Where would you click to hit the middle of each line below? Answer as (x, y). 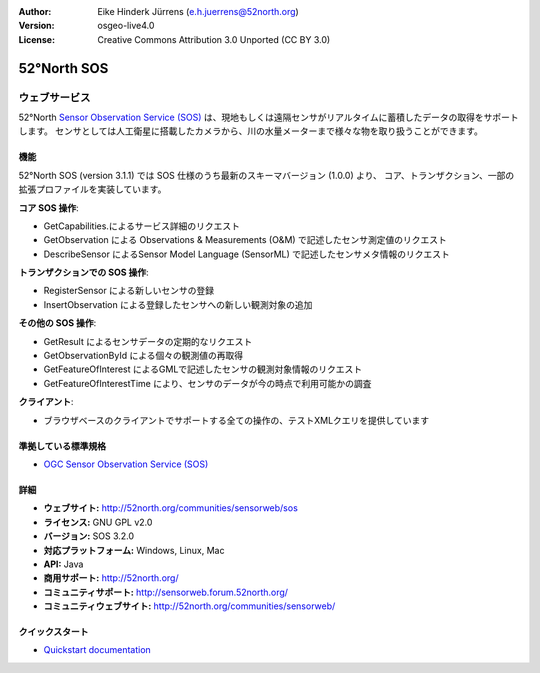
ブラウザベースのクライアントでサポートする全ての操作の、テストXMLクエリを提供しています (236, 420)
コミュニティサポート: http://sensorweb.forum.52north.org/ (166, 592)
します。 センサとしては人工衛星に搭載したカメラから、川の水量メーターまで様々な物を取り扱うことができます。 (251, 131)
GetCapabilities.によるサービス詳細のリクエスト (141, 226)
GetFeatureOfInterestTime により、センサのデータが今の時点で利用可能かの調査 (207, 383)
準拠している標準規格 (62, 446)
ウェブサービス (54, 97)
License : (36, 39)
